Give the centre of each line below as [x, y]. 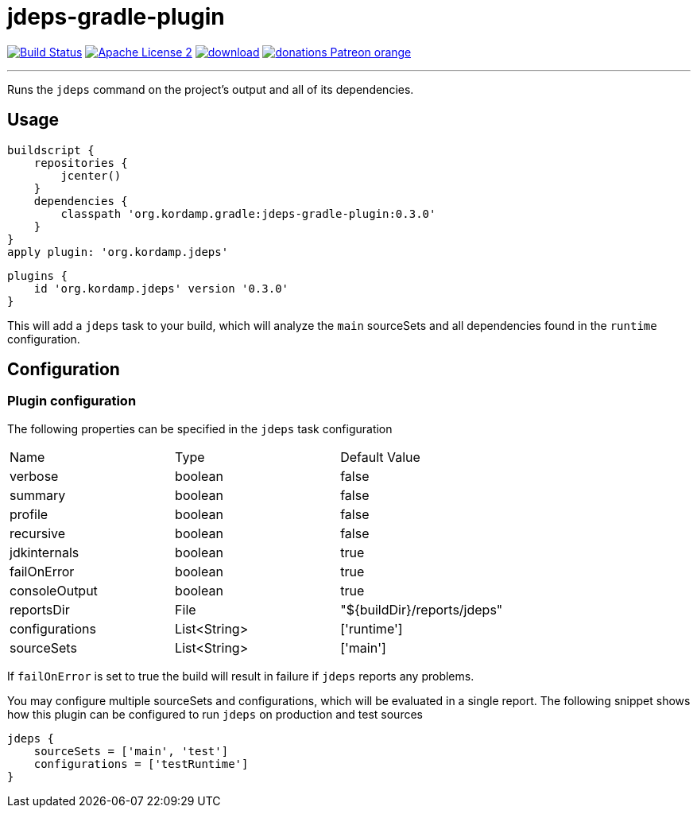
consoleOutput [54, 590]
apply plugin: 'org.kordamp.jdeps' [118, 252]
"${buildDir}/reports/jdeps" [422, 609]
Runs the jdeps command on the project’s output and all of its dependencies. [211, 89]
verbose [34, 476]
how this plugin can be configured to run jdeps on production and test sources [215, 714]
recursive [38, 533]
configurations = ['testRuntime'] [141, 764]
